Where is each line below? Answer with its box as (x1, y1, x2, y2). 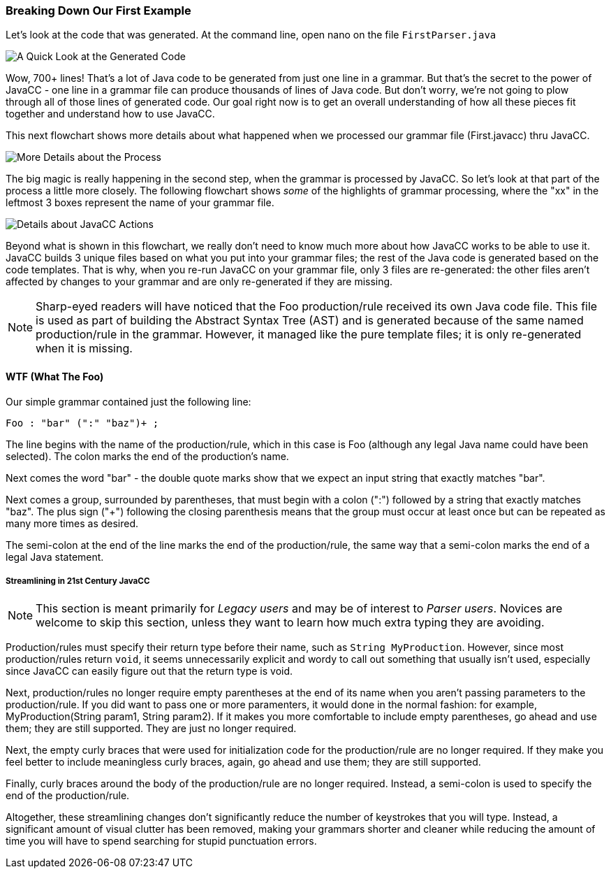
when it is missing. (36, 341, 133, 356)
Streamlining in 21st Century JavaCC (6, 575, 150, 586)
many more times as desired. (6, 517, 139, 529)
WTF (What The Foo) (6, 370, 104, 382)
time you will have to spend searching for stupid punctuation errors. (6, 835, 317, 847)
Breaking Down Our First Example (6, 3, 191, 17)
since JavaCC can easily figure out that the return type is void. (6, 665, 293, 678)
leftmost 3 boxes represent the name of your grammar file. (6, 196, 274, 209)
